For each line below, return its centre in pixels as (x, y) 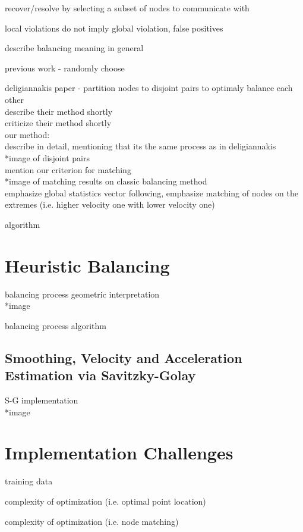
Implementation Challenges (119, 453)
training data (29, 481)
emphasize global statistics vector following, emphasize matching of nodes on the (151, 193)
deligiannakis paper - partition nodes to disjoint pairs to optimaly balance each (149, 88)
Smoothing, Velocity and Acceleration (124, 357)
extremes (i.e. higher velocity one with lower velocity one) (110, 204)
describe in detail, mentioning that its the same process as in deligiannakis (141, 146)
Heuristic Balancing (87, 265)
